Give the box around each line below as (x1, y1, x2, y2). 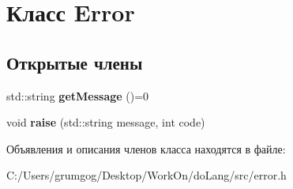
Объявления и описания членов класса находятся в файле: (6, 140, 286, 157)
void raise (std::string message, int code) (6, 114, 205, 130)
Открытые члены (6, 50, 143, 74)
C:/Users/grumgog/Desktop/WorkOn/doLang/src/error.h (6, 167, 287, 183)
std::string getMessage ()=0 (6, 87, 149, 104)
